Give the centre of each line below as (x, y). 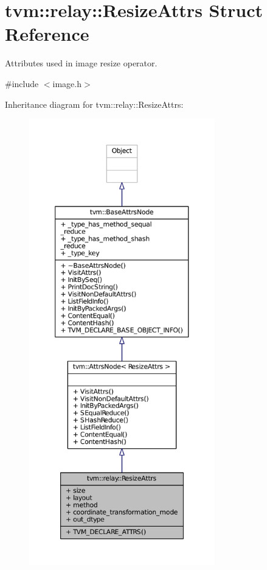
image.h (67, 83)
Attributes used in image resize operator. (81, 63)
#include (22, 83)
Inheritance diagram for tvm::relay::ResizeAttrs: (94, 104)
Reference (47, 34)
